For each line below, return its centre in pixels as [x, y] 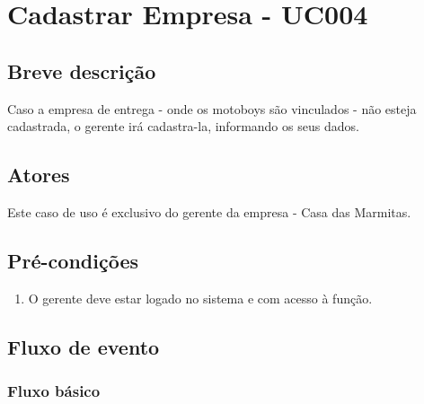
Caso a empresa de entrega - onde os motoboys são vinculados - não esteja [212, 108]
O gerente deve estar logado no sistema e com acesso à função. [200, 298]
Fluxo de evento [84, 346]
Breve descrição [82, 70]
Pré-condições [73, 260]
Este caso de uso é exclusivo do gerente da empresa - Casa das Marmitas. [209, 211]
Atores [39, 175]
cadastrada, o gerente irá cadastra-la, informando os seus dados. [183, 126]
